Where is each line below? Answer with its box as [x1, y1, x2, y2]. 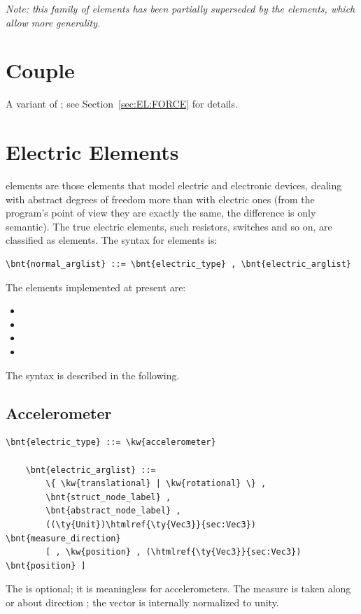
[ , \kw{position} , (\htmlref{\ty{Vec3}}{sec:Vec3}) [45, 547, 302, 557]
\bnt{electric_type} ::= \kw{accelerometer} [6, 437, 216, 448]
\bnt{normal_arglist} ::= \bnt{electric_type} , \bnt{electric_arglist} [6, 259, 351, 269]
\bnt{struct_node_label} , [45, 492, 171, 502]
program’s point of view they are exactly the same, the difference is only [6, 205, 316, 220]
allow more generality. [6, 15, 101, 29]
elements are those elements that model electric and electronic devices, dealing [6, 178, 342, 193]
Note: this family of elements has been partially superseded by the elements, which [6, 1, 355, 15]
